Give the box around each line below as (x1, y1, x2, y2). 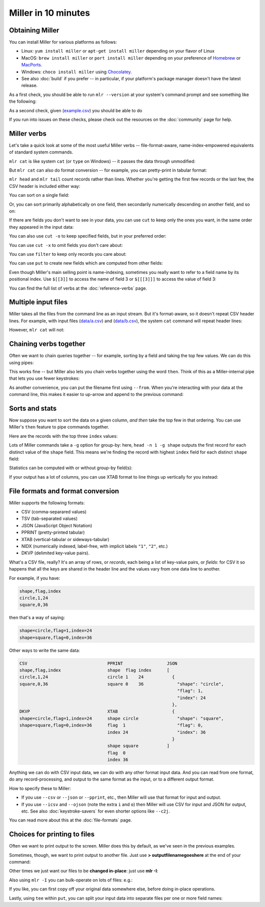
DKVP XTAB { (19, 709, 175, 714)
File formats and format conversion (9, 487, 119, 495)
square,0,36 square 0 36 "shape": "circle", (19, 681, 224, 687)
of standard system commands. (9, 149, 74, 155)
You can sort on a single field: (9, 192, 70, 198)
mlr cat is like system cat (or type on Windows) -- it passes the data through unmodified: (9, 158, 196, 164)
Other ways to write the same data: (9, 647, 80, 653)
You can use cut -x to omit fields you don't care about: (9, 242, 123, 248)
